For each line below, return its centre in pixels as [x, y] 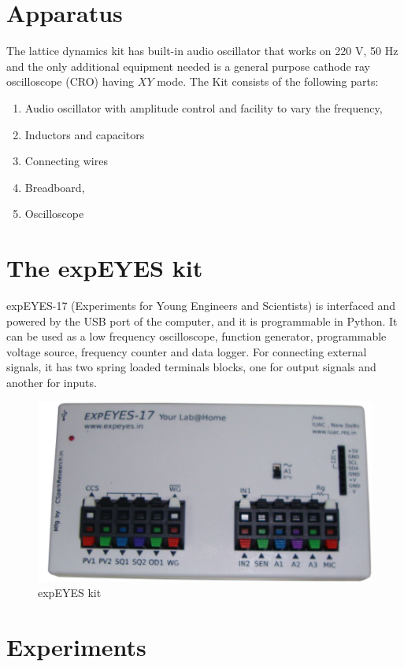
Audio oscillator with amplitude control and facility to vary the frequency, [204, 107]
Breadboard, [55, 187]
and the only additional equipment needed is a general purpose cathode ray [188, 66]
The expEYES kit [105, 268]
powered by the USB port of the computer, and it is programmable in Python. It [202, 321]
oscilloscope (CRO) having [70, 81]
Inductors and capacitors [85, 134]
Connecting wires [66, 161]
